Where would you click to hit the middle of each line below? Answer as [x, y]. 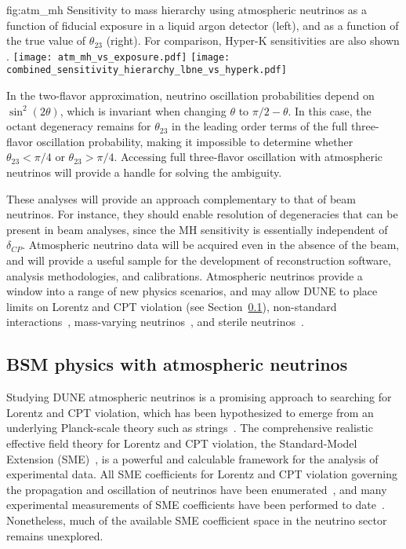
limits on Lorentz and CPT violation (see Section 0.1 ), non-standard [172, 306]
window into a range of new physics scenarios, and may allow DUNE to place [192, 291]
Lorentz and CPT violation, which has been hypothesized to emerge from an [190, 412]
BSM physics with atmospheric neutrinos [177, 364]
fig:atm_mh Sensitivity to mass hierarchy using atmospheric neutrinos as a [187, 9]
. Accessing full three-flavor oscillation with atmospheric [248, 157]
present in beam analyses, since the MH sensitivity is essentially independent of [197, 229]
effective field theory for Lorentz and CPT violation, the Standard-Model [182, 443]
